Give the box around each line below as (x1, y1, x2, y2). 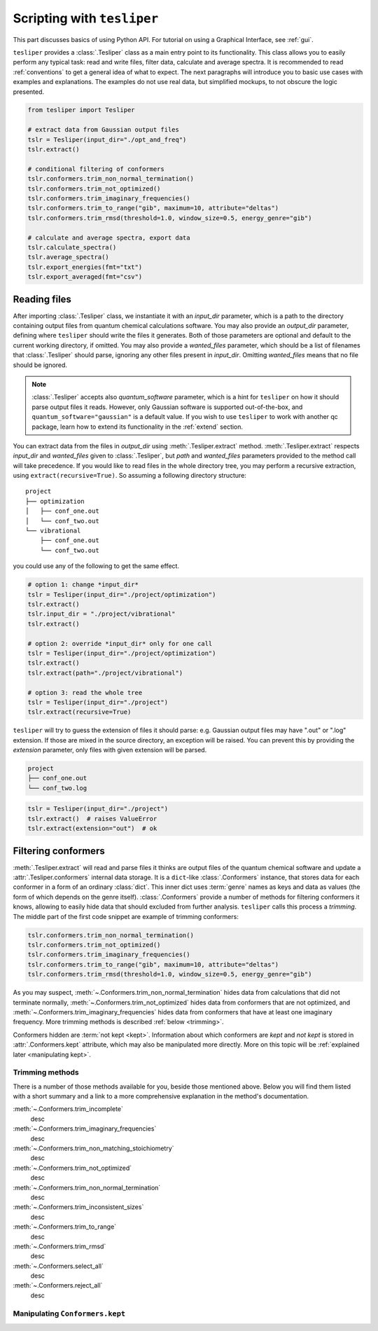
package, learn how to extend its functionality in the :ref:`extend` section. (31, 422, 244, 431)
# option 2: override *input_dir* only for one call (27, 640, 213, 647)
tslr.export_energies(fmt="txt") (27, 263, 143, 271)
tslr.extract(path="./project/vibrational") (27, 669, 183, 677)
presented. (13, 88, 45, 96)
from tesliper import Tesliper (27, 106, 136, 114)
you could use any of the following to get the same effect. (13, 562, 180, 570)
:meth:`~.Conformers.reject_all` (13, 1281, 103, 1290)
